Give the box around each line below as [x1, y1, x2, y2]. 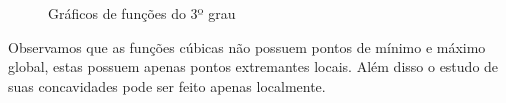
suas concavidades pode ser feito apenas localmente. [8, 75, 326, 96]
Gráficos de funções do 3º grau [48, 3, 236, 23]
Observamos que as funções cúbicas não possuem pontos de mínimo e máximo [8, 36, 486, 57]
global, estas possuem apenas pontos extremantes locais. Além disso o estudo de [8, 56, 499, 77]
